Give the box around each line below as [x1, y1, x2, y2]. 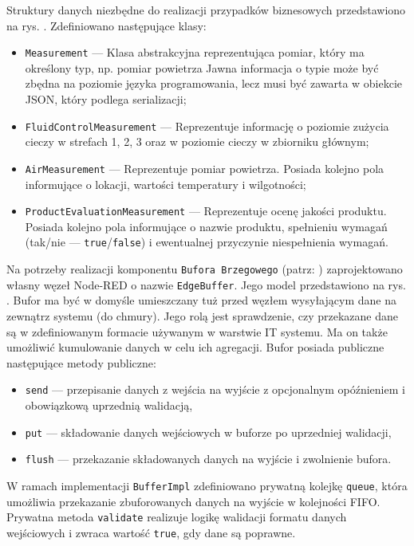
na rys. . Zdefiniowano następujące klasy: [6, 17, 207, 33]
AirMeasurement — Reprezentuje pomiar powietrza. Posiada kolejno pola [25, 159, 384, 176]
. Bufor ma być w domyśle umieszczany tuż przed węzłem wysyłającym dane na [6, 292, 396, 308]
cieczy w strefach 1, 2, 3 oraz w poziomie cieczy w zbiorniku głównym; [25, 133, 369, 150]
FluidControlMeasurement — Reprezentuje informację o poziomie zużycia [25, 117, 389, 134]
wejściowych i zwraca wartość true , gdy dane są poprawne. [6, 524, 296, 540]
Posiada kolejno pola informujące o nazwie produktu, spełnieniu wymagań [25, 218, 388, 234]
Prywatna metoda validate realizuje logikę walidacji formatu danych [6, 509, 347, 525]
